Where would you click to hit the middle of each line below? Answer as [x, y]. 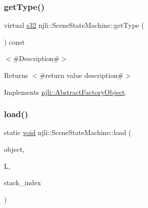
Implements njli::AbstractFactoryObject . [66, 92]
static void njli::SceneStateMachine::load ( [68, 132]
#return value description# [81, 75]
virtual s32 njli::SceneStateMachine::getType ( [74, 25]
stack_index [23, 182]
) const [15, 41]
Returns [16, 75]
